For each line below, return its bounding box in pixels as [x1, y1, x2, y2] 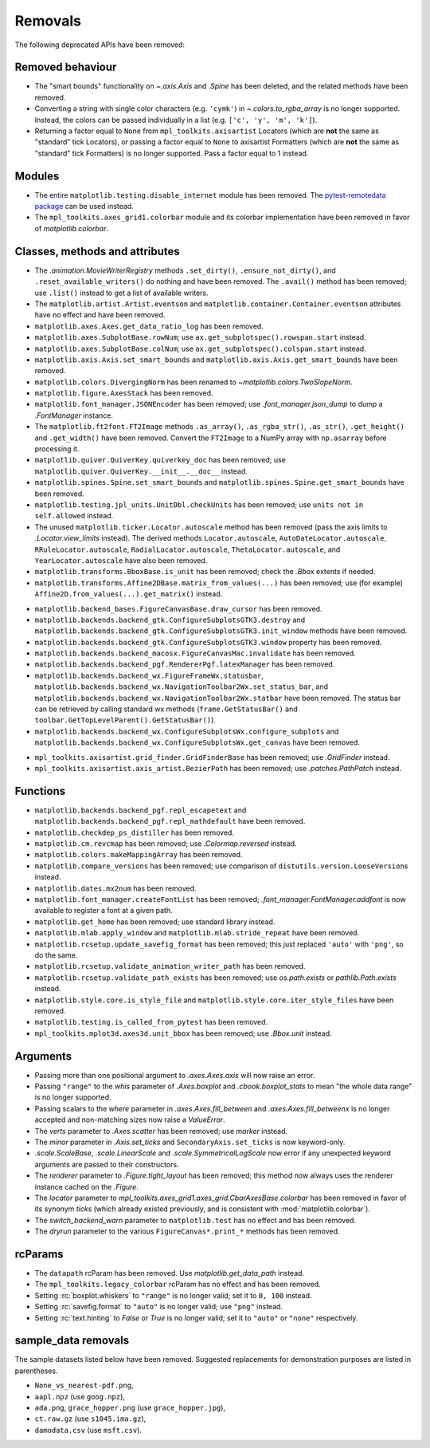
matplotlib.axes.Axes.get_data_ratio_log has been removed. [34, 321, 264, 331]
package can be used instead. [34, 202, 135, 211]
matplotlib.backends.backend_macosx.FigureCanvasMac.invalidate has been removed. [34, 648, 356, 658]
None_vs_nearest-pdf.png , [34, 1380, 134, 1391]
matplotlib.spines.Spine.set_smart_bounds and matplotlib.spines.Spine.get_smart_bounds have [34, 478, 405, 487]
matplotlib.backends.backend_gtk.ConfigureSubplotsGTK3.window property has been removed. [34, 637, 382, 647]
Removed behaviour [14, 61, 117, 74]
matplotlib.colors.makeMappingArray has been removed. [34, 850, 243, 860]
